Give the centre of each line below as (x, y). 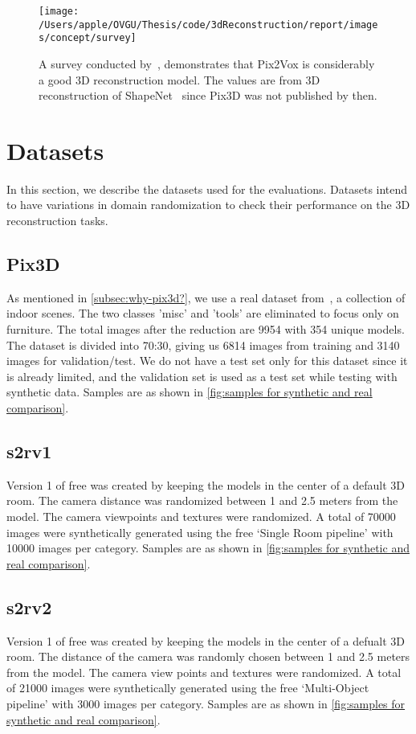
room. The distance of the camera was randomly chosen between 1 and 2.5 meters (208, 656)
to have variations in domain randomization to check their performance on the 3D (208, 205)
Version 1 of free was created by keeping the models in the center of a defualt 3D (206, 640)
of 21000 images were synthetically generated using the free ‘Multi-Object (188, 688)
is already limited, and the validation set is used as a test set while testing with (202, 376)
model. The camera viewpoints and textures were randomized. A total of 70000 (201, 516)
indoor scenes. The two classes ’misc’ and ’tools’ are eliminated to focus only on (203, 313)
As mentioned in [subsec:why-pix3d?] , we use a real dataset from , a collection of (206, 297)
